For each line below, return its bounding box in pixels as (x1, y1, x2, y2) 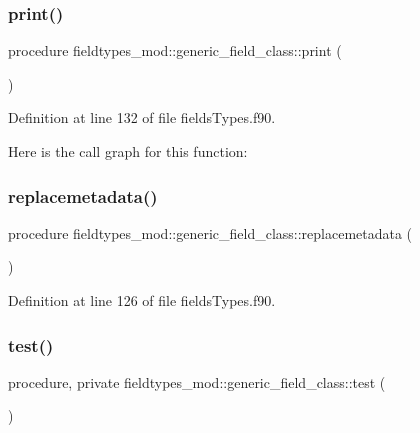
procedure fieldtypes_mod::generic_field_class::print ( (8, 40, 342, 61)
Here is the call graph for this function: (8, 141, 248, 161)
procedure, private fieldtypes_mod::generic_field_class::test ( (8, 371, 386, 392)
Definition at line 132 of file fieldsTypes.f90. (8, 107, 276, 128)
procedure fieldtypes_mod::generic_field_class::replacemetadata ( (8, 222, 413, 243)
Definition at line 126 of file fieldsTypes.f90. (8, 290, 276, 310)
